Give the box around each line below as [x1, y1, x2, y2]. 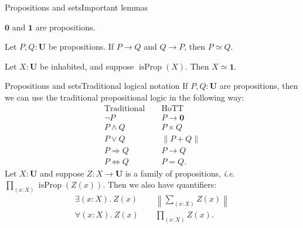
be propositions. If [48, 40, 114, 53]
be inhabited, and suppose [39, 60, 134, 72]
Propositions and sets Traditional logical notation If [5, 80, 188, 92]
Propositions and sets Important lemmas [5, 1, 148, 13]
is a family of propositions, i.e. [125, 167, 235, 179]
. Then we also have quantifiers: [103, 178, 217, 191]
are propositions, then [219, 80, 298, 92]
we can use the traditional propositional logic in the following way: [5, 91, 244, 103]
